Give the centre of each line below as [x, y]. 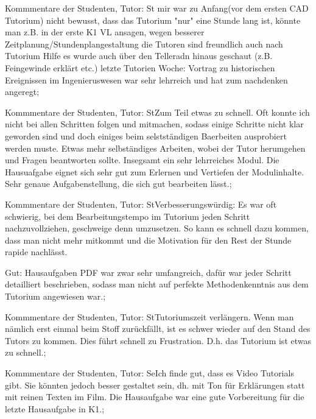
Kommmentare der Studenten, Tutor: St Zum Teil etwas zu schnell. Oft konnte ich [157, 112]
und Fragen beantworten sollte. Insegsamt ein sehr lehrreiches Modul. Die [142, 160]
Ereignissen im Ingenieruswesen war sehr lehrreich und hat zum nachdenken [146, 79]
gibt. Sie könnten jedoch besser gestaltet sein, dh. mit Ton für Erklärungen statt [155, 385]
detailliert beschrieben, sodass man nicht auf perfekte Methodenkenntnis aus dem [157, 284]
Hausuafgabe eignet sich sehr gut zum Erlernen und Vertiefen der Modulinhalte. [155, 171]
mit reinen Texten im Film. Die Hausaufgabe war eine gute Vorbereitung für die [155, 397]
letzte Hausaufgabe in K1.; [55, 408]
